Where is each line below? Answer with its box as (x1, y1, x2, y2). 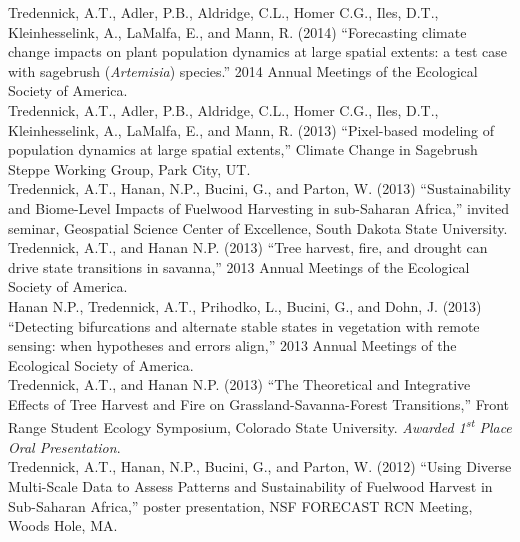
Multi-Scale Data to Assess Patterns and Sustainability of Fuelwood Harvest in (8, 475, 493, 496)
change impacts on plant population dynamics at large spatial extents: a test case (8, 41, 508, 62)
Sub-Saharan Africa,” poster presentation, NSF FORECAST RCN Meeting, (8, 495, 473, 516)
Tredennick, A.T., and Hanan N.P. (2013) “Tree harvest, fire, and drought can (8, 237, 488, 258)
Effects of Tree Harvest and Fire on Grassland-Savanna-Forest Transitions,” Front (8, 393, 510, 414)
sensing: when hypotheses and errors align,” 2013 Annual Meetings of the (8, 335, 457, 356)
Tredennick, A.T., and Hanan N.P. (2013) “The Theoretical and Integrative (8, 374, 471, 395)
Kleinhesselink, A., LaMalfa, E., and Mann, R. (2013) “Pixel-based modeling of (8, 119, 495, 140)
